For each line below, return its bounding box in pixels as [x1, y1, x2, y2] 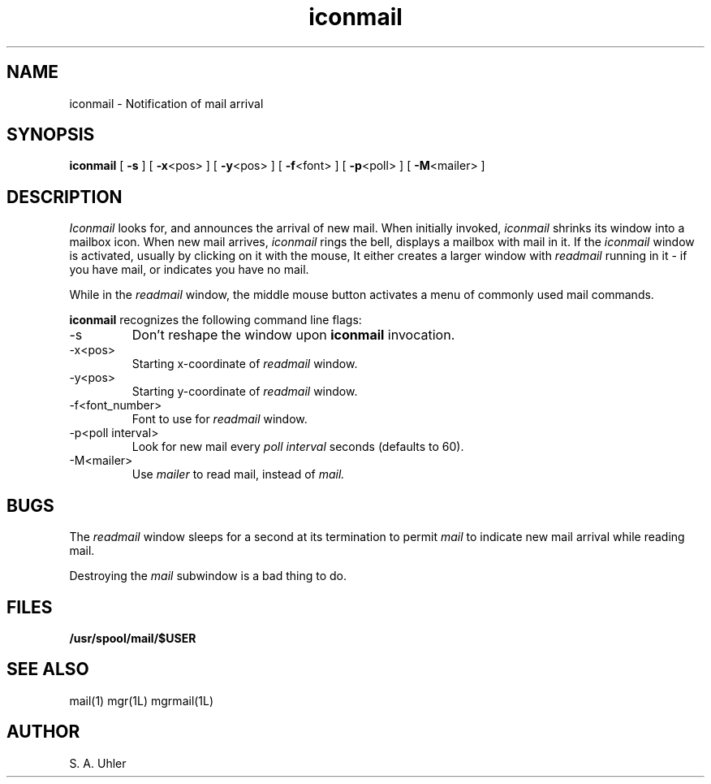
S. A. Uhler [69, 756, 127, 770]
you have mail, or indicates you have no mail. [69, 262, 309, 277]
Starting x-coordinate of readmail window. [131, 357, 358, 371]
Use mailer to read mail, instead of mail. [131, 467, 345, 482]
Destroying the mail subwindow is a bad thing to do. [69, 569, 347, 583]
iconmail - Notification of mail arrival [69, 96, 264, 110]
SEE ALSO [6, 659, 89, 680]
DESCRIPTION [6, 186, 123, 207]
